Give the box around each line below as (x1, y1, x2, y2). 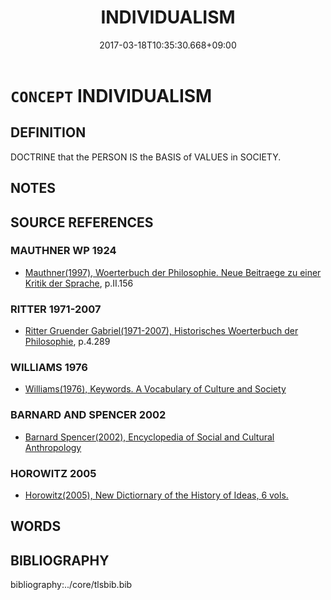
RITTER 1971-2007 (10, 302, 102, 316)
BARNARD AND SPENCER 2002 (10, 408, 167, 422)
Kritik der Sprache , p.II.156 (24, 277, 134, 289)
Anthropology (24, 441, 82, 453)
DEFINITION (10, 124, 87, 141)
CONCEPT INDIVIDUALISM (10, 84, 213, 107)
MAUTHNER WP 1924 (10, 244, 117, 258)
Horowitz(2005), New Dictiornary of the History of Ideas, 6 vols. (24, 489, 289, 501)
